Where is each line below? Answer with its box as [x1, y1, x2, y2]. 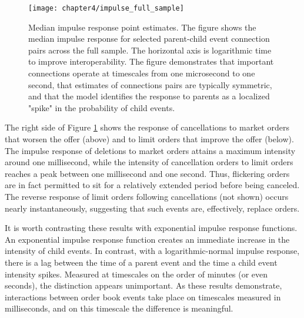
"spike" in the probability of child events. [28, 101, 175, 113]
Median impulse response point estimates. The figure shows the [28, 21, 256, 33]
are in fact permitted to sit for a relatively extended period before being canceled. [5, 179, 300, 191]
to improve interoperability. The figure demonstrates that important [28, 55, 274, 68]
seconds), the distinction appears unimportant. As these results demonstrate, [5, 279, 282, 292]
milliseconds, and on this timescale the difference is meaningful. [5, 302, 233, 314]
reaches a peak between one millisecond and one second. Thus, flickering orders [5, 167, 290, 179]
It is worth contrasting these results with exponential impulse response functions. [5, 222, 298, 234]
